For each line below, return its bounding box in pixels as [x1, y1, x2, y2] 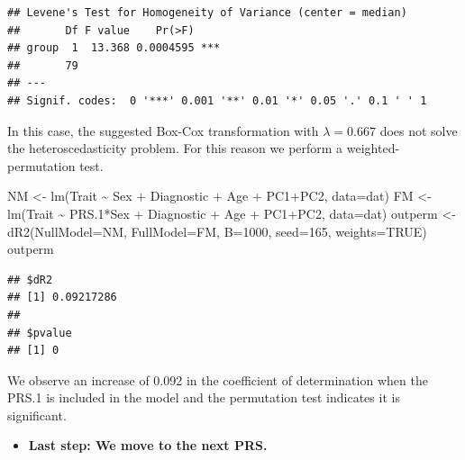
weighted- [346, 139, 400, 158]
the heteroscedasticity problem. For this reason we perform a [7, 139, 343, 158]
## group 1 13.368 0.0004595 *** [7, 41, 221, 55]
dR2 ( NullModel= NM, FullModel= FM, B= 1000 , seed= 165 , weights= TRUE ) [7, 221, 427, 240]
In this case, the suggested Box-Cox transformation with [7, 121, 319, 140]
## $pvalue [7, 326, 72, 339]
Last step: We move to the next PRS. [28, 436, 268, 455]
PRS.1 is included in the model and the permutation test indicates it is [7, 388, 400, 407]
